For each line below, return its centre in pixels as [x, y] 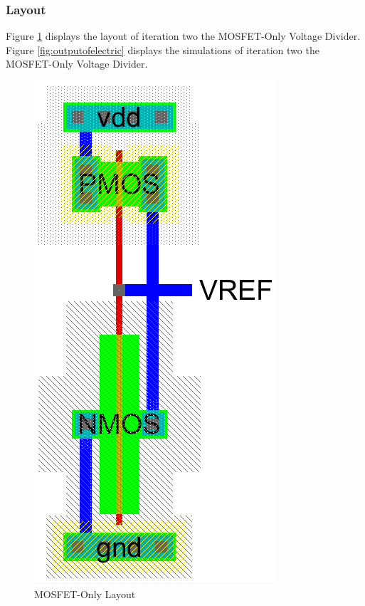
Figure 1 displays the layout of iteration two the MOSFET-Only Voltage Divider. [183, 36]
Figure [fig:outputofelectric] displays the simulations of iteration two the [163, 49]
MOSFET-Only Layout [85, 594]
